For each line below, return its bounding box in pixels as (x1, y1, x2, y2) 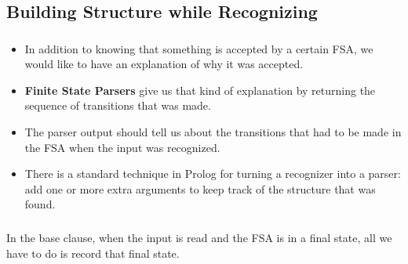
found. (24, 196, 56, 212)
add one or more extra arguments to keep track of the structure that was (24, 180, 376, 197)
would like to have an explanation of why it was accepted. (24, 56, 304, 72)
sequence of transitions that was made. (24, 97, 211, 114)
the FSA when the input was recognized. (24, 139, 220, 155)
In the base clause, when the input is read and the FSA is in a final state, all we (6, 229, 392, 245)
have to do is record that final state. (6, 244, 180, 261)
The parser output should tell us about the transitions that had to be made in (24, 124, 402, 140)
